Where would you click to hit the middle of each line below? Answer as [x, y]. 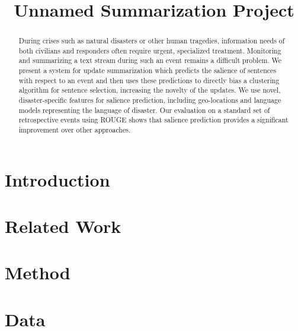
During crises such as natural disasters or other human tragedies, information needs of [152, 41]
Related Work [63, 226]
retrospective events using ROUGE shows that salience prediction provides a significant [153, 120]
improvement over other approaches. [75, 130]
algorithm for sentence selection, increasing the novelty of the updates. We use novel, [150, 90]
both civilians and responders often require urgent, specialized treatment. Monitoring [150, 50]
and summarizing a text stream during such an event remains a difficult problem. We [150, 60]
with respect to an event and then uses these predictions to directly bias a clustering [149, 80]
